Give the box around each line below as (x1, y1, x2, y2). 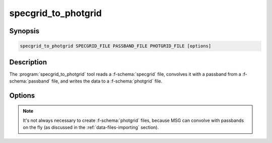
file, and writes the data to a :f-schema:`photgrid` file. (51, 78, 163, 84)
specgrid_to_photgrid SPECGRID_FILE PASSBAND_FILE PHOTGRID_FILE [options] (20, 43, 212, 49)
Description (9, 58, 47, 66)
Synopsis (9, 27, 40, 35)
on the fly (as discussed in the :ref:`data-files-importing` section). (23, 124, 159, 130)
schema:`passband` (9, 78, 50, 84)
